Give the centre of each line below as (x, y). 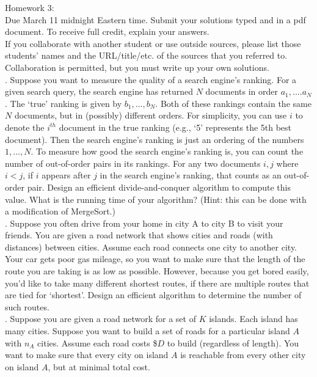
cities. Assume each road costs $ (97, 342)
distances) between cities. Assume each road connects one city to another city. (151, 247)
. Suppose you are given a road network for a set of (100, 319)
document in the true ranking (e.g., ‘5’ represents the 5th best (175, 127)
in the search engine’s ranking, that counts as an (191, 175)
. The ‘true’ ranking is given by (64, 103)
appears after (66, 175)
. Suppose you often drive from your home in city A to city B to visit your (144, 223)
